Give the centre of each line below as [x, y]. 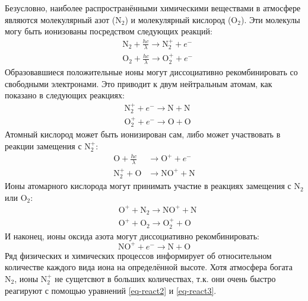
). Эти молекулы [270, 19]
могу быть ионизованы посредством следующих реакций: [109, 31]
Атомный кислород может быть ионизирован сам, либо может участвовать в [143, 134]
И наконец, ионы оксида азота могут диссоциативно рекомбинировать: [132, 236]
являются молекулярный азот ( [60, 19]
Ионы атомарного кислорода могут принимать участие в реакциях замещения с [148, 186]
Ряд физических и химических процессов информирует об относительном [138, 255]
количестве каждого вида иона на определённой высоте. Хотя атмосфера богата [149, 267]
